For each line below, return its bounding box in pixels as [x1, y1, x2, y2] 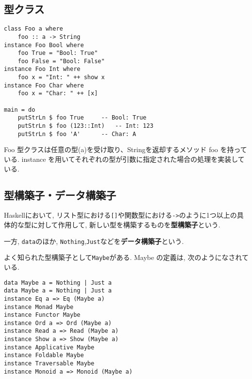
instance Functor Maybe [4, 311, 81, 319]
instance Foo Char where [4, 82, 84, 89]
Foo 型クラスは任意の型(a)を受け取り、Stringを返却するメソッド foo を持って [4, 144, 247, 155]
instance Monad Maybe [4, 303, 74, 310]
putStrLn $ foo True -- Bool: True [17, 114, 147, 121]
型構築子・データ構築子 [4, 187, 116, 202]
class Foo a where [4, 25, 63, 33]
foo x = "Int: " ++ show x [17, 74, 105, 81]
